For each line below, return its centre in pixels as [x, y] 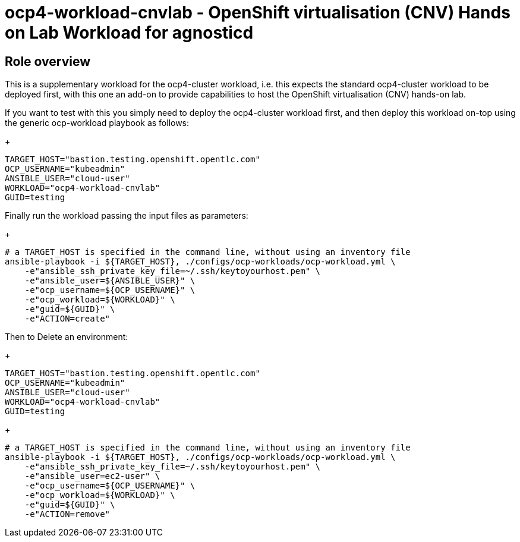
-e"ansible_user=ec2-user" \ [92, 476]
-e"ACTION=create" [67, 319]
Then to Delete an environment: [67, 337]
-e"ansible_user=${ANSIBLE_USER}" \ [110, 281]
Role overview [48, 61]
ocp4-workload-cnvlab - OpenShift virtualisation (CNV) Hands [258, 12]
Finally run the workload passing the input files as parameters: [127, 216]
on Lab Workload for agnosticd [129, 33]
